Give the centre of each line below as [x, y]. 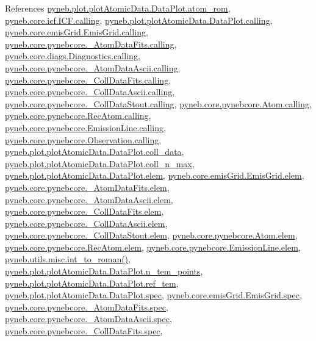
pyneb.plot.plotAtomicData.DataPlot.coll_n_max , [100, 163]
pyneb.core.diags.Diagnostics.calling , [73, 56]
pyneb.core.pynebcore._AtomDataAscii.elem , [89, 199]
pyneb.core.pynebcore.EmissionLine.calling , [85, 127]
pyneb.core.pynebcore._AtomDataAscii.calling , [93, 67]
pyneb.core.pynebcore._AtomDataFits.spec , [87, 307]
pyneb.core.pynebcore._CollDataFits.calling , [88, 80]
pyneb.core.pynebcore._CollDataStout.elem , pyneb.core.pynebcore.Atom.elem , [151, 235]
